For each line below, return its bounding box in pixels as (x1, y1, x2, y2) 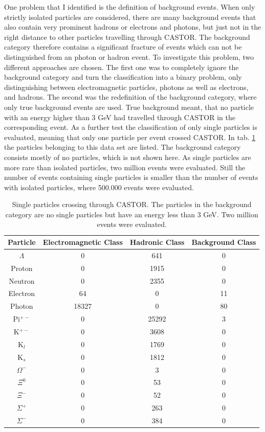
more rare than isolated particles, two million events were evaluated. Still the (4, 162, 246, 172)
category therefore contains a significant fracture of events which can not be (4, 41, 242, 52)
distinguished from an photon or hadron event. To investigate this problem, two (4, 51, 254, 62)
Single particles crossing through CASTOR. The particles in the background (12, 199, 252, 210)
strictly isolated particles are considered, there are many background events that (4, 11, 256, 22)
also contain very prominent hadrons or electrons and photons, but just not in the (4, 21, 261, 32)
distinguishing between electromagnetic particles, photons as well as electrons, (4, 81, 249, 92)
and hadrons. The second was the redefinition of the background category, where (4, 92, 257, 102)
